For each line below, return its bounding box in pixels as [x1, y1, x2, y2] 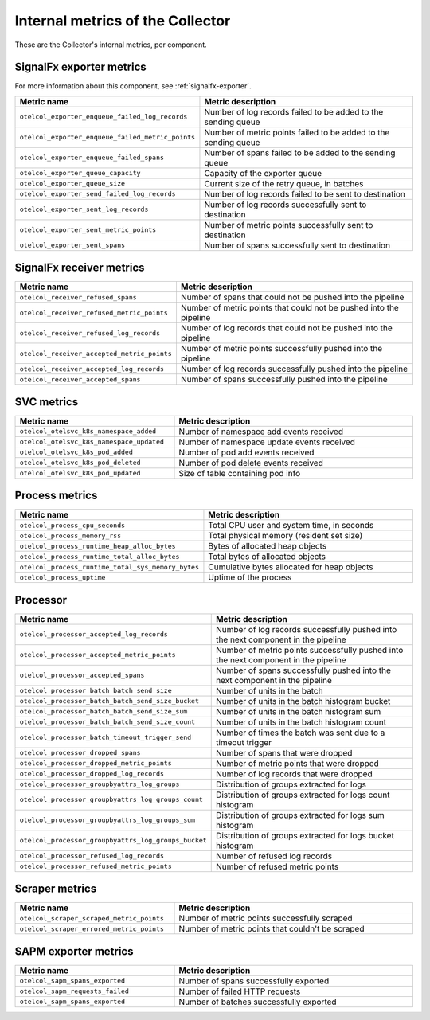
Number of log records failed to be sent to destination [204, 188, 405, 199]
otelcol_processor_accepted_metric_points [19, 651, 176, 659]
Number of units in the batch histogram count [215, 717, 387, 728]
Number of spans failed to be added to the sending [204, 147, 396, 158]
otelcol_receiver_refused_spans [19, 293, 137, 302]
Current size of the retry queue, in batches [204, 178, 364, 189]
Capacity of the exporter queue [204, 167, 322, 178]
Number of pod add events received [178, 447, 315, 458]
